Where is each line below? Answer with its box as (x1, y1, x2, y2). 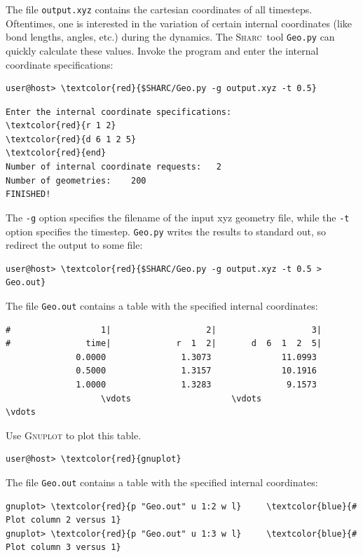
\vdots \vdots (101, 393, 262, 404)
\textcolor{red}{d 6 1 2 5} (6, 134, 137, 144)
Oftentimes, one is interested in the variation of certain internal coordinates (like (6, 15, 352, 30)
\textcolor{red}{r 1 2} (6, 121, 116, 131)
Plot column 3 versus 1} (6, 542, 121, 553)
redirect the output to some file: (6, 238, 143, 252)
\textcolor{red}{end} (6, 148, 107, 158)
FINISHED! (6, 189, 51, 200)
